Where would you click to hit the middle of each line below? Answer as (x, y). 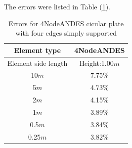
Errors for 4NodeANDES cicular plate (66, 23)
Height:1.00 (96, 63)
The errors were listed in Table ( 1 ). (57, 6)
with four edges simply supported (66, 33)
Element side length (38, 63)
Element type (37, 50)
